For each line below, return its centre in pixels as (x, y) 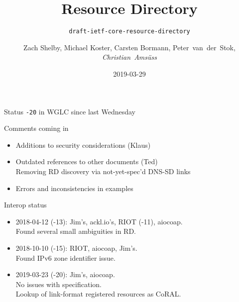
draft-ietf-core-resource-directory (129, 32)
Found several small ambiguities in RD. (76, 231)
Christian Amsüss (129, 57)
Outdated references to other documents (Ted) (87, 161)
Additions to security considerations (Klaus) (83, 145)
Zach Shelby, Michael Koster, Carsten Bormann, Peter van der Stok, (129, 47)
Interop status (25, 205)
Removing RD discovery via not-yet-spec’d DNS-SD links (103, 171)
